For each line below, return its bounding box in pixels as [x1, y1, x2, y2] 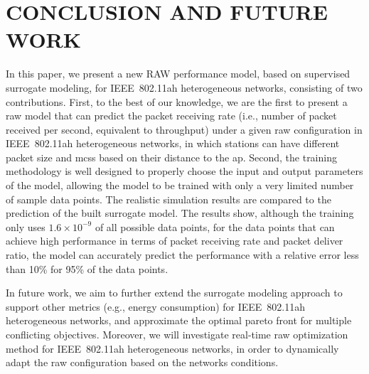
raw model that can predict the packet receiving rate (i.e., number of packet [6, 108, 337, 123]
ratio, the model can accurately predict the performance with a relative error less [6, 247, 359, 262]
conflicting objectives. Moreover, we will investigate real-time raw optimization [6, 327, 348, 341]
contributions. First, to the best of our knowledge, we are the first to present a [6, 94, 348, 109]
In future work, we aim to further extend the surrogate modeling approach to [6, 285, 343, 300]
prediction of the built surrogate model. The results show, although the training [6, 205, 354, 220]
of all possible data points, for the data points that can [95, 219, 335, 234]
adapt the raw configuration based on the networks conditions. [6, 355, 279, 370]
